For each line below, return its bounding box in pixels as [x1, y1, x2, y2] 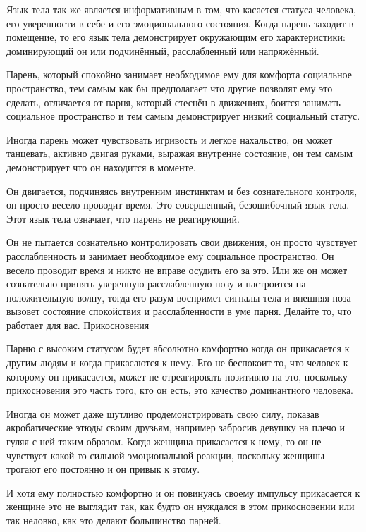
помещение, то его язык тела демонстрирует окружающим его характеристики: [6, 30, 346, 44]
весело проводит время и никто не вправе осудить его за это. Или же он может [6, 262, 348, 277]
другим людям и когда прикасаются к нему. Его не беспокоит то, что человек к [6, 355, 348, 370]
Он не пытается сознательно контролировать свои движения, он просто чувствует [6, 235, 358, 249]
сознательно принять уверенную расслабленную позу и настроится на [6, 276, 306, 291]
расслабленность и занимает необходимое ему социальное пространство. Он [6, 248, 334, 263]
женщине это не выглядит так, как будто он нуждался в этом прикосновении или [6, 499, 355, 514]
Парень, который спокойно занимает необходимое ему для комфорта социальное [6, 67, 352, 82]
